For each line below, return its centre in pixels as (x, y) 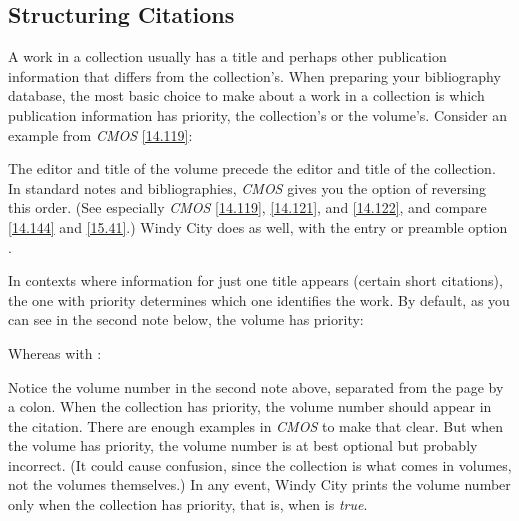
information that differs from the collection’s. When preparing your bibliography (254, 75)
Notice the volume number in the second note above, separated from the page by (256, 386)
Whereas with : (55, 352)
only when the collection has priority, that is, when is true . (188, 504)
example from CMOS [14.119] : (100, 134)
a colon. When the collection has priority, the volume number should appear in (250, 406)
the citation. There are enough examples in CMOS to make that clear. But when (256, 425)
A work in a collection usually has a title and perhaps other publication (227, 56)
